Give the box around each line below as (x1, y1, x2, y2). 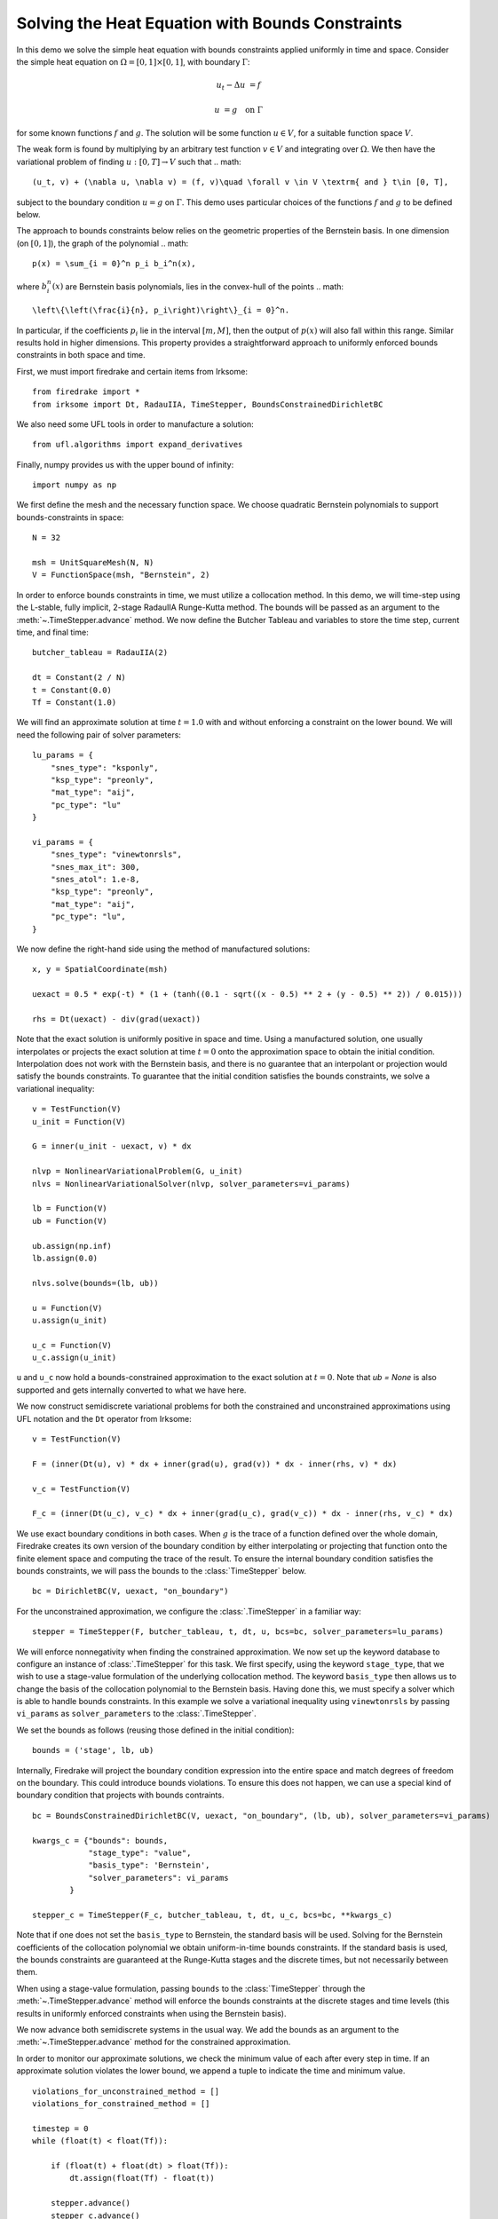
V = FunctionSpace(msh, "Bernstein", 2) (32, 570, 210, 580)
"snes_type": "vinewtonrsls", (50, 849, 182, 860)
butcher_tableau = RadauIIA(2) (32, 648, 169, 658)
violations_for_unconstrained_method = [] (32, 2086, 220, 2097)
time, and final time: (16, 627, 89, 637)
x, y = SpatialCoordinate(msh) (32, 964, 169, 975)
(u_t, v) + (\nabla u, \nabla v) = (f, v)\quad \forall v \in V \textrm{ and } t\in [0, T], (32, 178, 449, 187)
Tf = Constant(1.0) (32, 697, 117, 707)
